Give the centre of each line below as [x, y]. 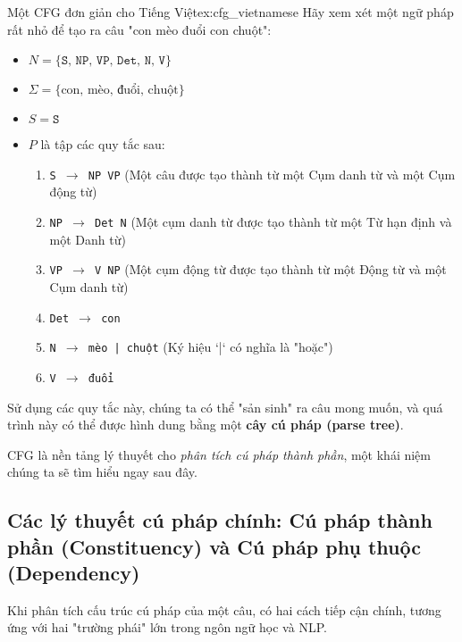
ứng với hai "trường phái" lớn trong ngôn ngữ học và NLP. [167, 627]
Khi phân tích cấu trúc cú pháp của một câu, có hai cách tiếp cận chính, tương [224, 609]
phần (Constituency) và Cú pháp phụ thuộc [214, 546]
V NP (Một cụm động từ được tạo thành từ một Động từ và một [270, 269]
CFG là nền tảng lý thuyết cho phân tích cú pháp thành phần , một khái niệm [219, 454]
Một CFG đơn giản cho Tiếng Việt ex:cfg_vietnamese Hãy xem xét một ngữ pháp [231, 12]
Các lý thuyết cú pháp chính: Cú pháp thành [220, 520]
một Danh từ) [88, 239]
